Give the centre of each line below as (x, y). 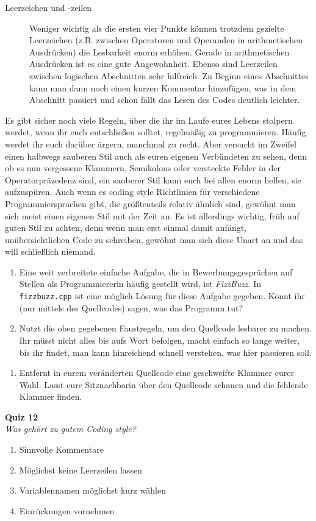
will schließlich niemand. (50, 251)
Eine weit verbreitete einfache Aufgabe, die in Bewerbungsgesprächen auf (156, 271)
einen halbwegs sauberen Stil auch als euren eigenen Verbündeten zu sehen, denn (156, 156)
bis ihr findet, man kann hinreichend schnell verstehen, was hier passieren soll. (165, 352)
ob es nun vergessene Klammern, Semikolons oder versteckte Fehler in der (143, 168)
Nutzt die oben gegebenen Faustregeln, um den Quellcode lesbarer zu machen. (165, 328)
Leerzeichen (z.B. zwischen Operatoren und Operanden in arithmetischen (166, 40)
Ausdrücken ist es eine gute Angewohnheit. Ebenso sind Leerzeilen (153, 64)
